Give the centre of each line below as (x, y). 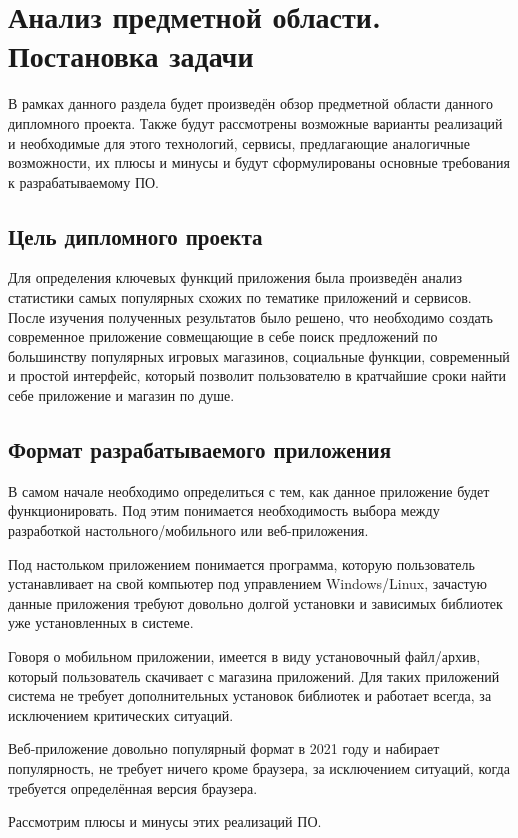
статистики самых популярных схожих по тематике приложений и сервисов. (240, 297)
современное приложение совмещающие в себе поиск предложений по (223, 336)
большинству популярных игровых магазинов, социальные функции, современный (259, 355)
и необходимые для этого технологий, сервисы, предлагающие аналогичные (239, 142)
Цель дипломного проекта (135, 235)
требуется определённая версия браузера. (133, 787)
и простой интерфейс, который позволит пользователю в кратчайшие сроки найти (257, 375)
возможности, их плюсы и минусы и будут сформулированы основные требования (259, 162)
